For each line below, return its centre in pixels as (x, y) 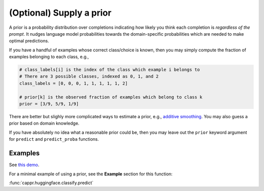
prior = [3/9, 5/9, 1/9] (49, 104)
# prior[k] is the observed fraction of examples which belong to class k (111, 97)
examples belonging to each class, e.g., (49, 57)
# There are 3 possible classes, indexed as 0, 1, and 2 (89, 76)
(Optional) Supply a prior (60, 13)
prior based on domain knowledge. (44, 123)
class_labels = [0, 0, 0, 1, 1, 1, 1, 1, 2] (74, 83)
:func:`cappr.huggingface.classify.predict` (51, 183)
